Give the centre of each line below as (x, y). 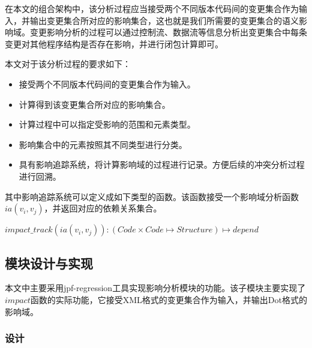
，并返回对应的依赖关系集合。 (103, 208)
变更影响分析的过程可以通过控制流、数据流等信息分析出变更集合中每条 (168, 32)
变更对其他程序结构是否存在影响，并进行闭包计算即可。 (114, 43)
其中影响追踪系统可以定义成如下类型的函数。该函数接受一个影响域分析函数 (152, 196)
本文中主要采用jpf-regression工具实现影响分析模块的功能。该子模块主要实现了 (155, 288)
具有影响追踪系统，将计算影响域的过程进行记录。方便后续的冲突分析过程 (162, 164)
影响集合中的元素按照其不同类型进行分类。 (103, 144)
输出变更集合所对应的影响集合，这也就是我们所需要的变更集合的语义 (164, 20)
